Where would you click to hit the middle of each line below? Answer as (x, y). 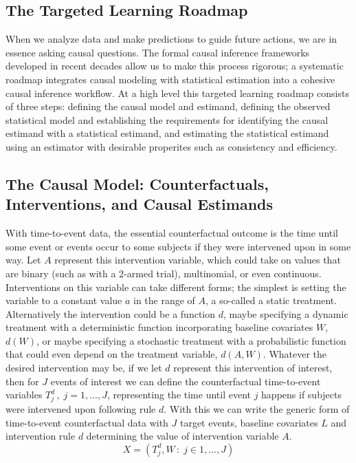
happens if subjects (301, 395)
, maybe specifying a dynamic (286, 313)
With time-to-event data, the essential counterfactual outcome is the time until (172, 233)
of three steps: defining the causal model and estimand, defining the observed (168, 106)
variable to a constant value (64, 300)
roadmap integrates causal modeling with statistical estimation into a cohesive (170, 79)
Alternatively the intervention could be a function (111, 313)
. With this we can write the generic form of (257, 409)
